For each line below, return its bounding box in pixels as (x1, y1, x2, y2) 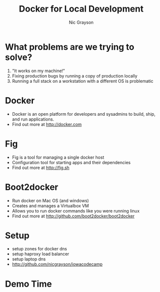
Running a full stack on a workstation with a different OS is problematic (12, 78, 154, 84)
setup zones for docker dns (12, 246, 67, 252)
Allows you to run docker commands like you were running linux (12, 208, 140, 214)
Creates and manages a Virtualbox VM (12, 202, 89, 209)
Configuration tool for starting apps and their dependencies (12, 159, 131, 165)
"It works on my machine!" (12, 68, 65, 74)
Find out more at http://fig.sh (12, 165, 70, 170)
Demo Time (5, 278, 52, 289)
